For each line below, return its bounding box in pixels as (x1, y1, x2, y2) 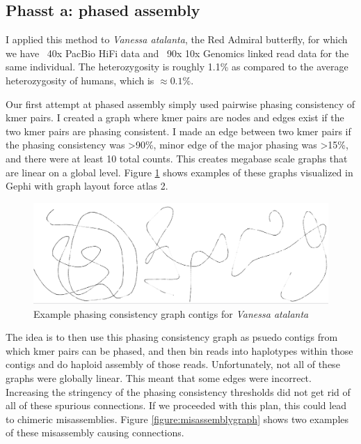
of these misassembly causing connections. (6, 425, 184, 440)
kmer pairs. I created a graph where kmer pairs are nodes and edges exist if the (6, 110, 344, 125)
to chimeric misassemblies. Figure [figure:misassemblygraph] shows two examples (6, 411, 349, 426)
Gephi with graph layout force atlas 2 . (6, 178, 168, 193)
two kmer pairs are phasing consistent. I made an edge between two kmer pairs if (6, 123, 351, 138)
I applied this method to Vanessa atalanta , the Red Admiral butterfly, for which (6, 32, 348, 47)
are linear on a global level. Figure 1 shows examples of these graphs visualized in (6, 164, 353, 179)
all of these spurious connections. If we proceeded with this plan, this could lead (6, 398, 347, 413)
